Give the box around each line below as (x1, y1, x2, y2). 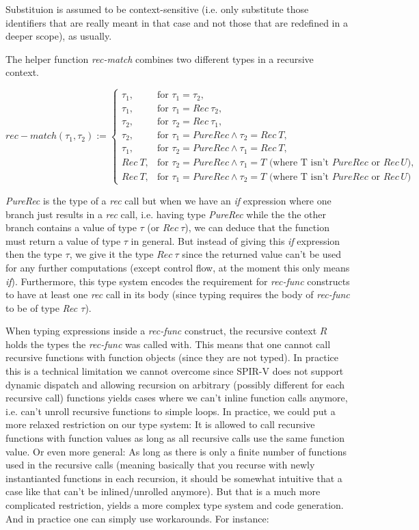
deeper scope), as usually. (5, 29, 112, 43)
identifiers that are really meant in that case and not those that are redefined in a (5, 15, 348, 29)
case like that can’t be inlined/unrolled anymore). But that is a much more (5, 484, 321, 499)
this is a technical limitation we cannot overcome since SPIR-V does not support (5, 364, 344, 378)
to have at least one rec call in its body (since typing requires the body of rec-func (5, 287, 350, 302)
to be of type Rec (5, 300, 78, 315)
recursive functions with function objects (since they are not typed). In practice (5, 350, 338, 365)
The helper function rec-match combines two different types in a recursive (5, 51, 314, 66)
